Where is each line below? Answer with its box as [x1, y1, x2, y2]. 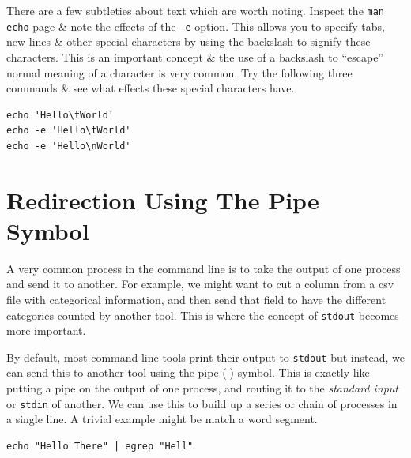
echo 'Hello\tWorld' [6, 109, 115, 121]
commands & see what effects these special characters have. [6, 80, 295, 96]
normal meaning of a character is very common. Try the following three [6, 64, 353, 81]
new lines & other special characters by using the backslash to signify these [6, 33, 371, 50]
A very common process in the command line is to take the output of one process [6, 260, 401, 276]
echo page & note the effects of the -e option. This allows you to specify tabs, [6, 17, 385, 34]
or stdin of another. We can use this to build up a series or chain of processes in [6, 395, 398, 411]
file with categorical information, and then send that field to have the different [6, 291, 386, 307]
